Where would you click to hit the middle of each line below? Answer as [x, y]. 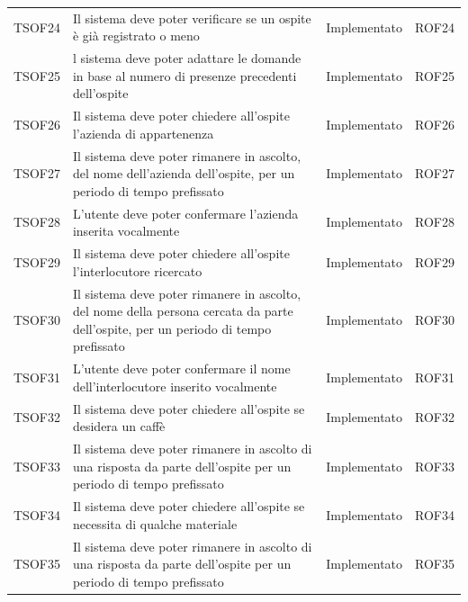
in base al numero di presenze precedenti [184, 75]
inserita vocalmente [126, 231]
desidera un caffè [119, 426]
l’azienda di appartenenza [143, 133]
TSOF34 [37, 514]
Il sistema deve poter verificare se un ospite [192, 18]
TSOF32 [37, 417]
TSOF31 [37, 377]
